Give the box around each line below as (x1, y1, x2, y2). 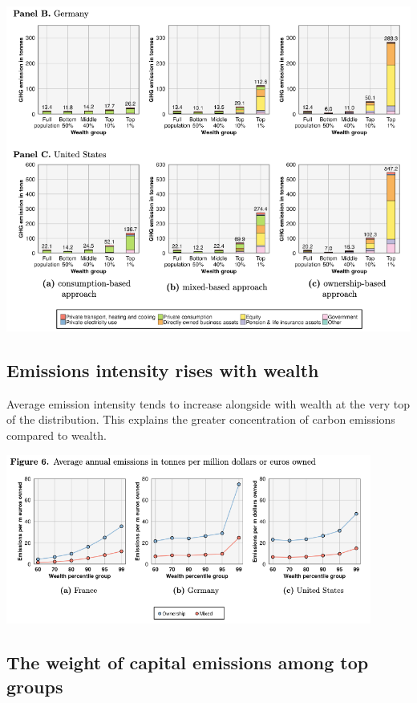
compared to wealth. (6, 427, 107, 444)
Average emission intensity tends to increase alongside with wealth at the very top (6, 395, 410, 412)
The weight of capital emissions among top (6, 650, 369, 675)
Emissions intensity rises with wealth (6, 358, 319, 383)
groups (6, 673, 63, 698)
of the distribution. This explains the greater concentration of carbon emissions (6, 411, 395, 428)
